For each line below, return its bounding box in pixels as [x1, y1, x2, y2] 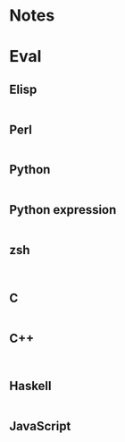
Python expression [9, 202, 117, 217]
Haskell [9, 378, 52, 394]
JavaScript [9, 419, 71, 434]
